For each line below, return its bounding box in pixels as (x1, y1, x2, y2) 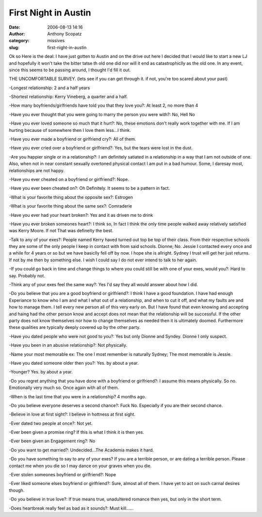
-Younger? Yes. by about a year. (9, 369, 73, 375)
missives (47, 38, 65, 44)
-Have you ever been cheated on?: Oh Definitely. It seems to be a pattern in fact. (9, 185, 170, 191)
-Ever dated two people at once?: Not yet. (9, 420, 93, 426)
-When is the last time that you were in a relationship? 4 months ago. (9, 393, 147, 400)
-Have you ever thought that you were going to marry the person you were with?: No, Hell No (9, 112, 195, 117)
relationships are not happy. (9, 167, 65, 173)
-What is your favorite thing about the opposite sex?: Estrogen (9, 194, 133, 200)
